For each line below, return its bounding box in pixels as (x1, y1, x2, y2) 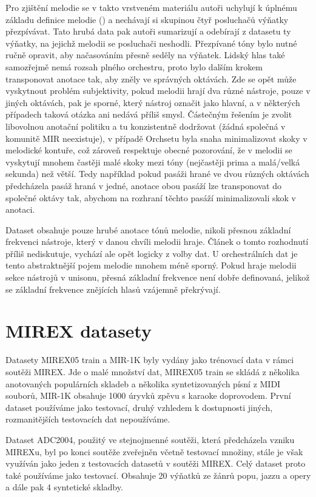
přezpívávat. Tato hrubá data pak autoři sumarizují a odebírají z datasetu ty (5, 25, 291, 38)
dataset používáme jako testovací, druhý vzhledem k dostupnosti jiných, (5, 401, 273, 413)
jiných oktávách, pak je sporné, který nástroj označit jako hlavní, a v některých (5, 96, 300, 108)
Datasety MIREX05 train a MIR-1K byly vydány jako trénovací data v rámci (5, 353, 294, 366)
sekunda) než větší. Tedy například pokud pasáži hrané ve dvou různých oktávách (5, 167, 309, 180)
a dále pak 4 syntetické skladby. (5, 481, 123, 493)
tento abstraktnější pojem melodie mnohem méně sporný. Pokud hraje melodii (5, 259, 297, 272)
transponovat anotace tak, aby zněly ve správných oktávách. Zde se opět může (5, 72, 297, 85)
